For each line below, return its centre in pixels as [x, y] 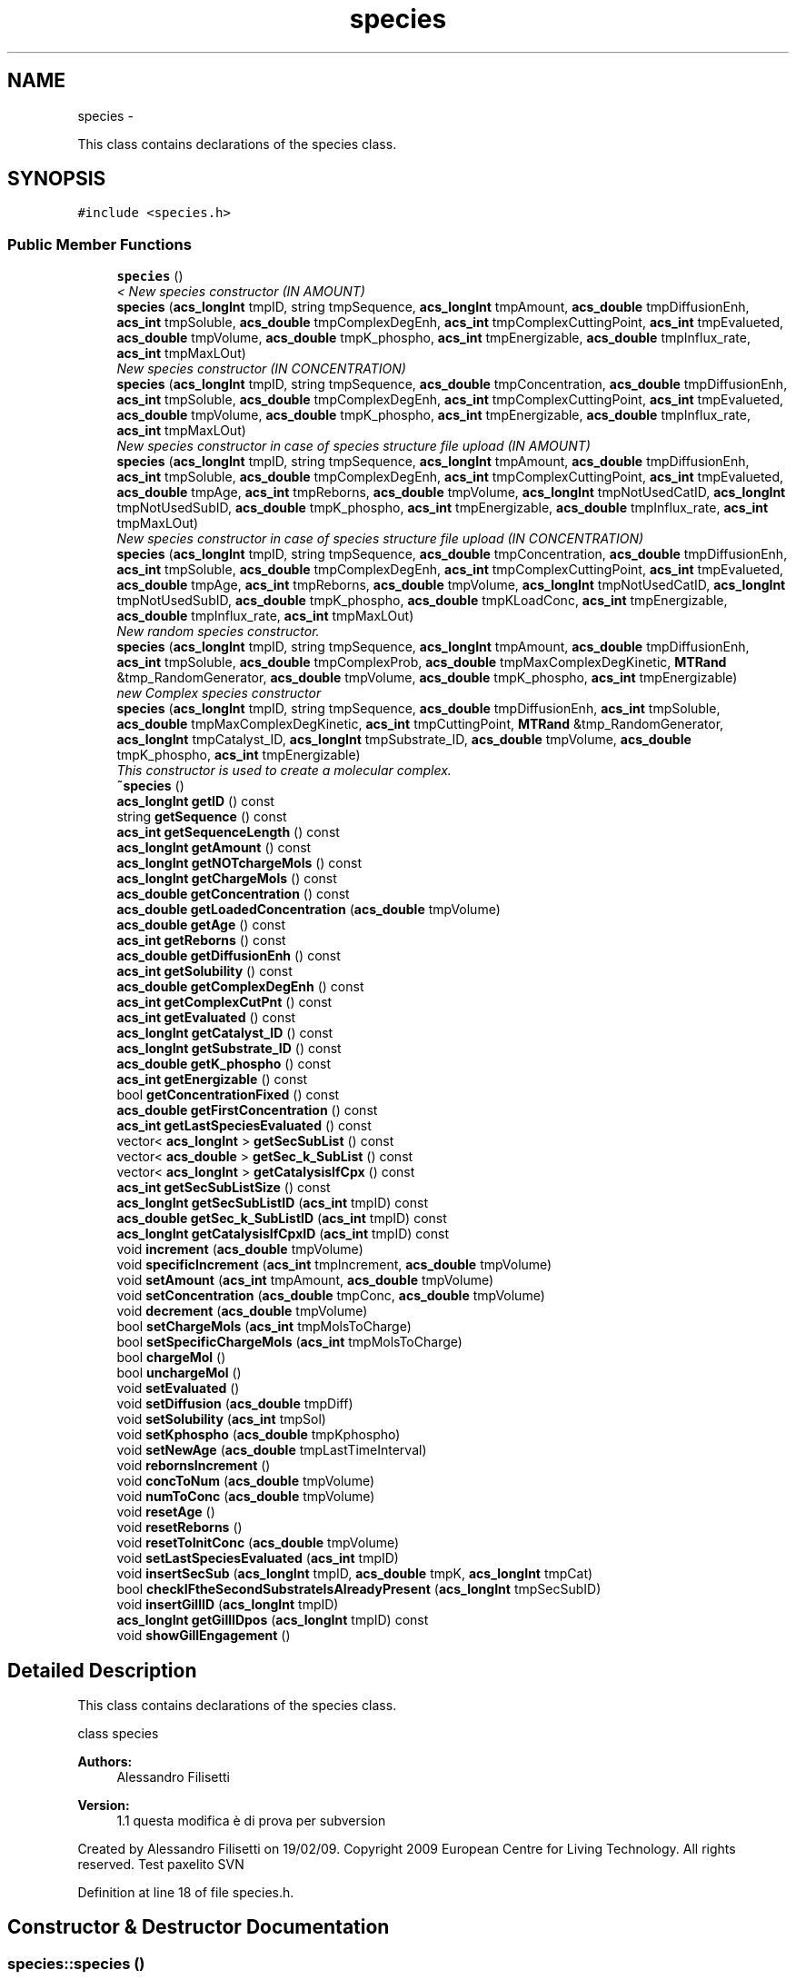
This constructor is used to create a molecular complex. [284, 771]
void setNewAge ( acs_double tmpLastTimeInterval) [272, 1450]
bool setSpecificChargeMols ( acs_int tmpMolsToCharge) [289, 1342]
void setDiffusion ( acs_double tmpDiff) [235, 1404]
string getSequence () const [202, 817]
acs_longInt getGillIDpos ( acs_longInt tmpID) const [273, 1620]
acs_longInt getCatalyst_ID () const [225, 1033]
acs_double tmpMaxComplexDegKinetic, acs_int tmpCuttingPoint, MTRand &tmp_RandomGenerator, [420, 724]
